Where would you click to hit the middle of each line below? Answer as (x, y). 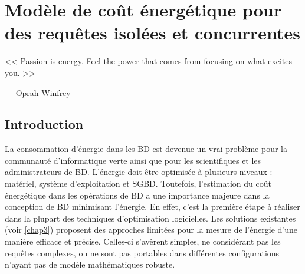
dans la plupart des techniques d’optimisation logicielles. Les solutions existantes (150, 218)
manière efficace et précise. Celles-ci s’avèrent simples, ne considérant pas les (143, 241)
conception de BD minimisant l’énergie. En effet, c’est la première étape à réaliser (152, 207)
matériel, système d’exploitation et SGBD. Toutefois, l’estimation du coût (138, 184)
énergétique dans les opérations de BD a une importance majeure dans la (137, 195)
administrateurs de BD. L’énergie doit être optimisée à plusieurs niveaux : (139, 172)
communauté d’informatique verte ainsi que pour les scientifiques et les (133, 160)
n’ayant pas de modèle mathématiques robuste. (90, 264)
